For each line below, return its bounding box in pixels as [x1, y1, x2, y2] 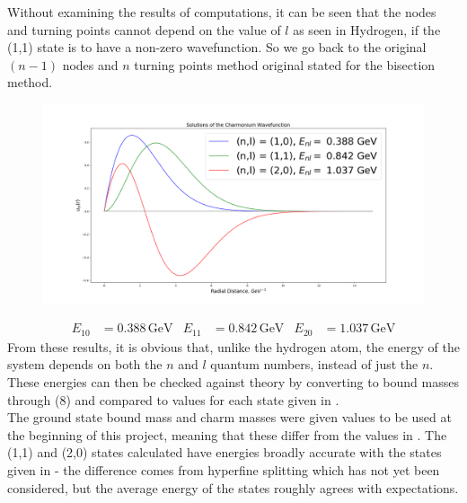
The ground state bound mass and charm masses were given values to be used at [7, 408, 452, 427]
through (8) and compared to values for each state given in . [7, 390, 339, 409]
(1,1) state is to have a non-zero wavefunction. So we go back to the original [7, 38, 427, 57]
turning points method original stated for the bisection [134, 55, 436, 74]
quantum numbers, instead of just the [210, 355, 419, 374]
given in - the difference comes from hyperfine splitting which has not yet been [7, 460, 440, 479]
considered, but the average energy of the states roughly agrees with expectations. [7, 478, 459, 497]
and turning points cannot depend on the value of [7, 20, 281, 39]
